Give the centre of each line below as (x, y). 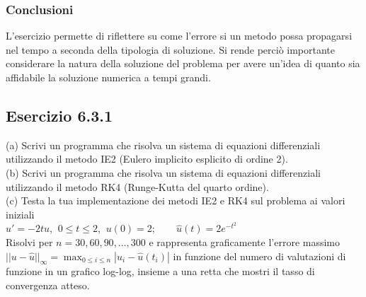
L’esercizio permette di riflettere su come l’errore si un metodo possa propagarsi (179, 36)
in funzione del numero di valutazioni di (259, 256)
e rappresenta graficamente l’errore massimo (245, 241)
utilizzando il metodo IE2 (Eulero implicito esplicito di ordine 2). (147, 159)
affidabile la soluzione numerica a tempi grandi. (108, 77)
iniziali (20, 214)
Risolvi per (29, 241)
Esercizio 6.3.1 (59, 115)
